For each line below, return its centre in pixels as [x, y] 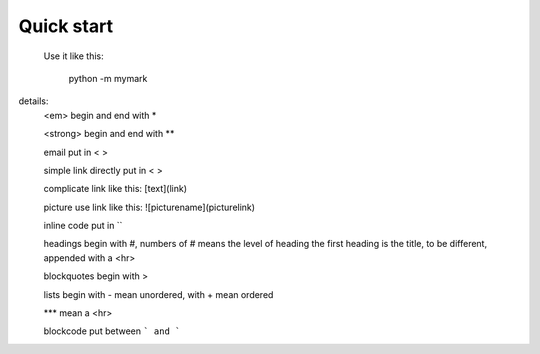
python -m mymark [108, 78]
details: [33, 101]
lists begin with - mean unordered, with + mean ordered [158, 294]
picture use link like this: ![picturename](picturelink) [149, 207]
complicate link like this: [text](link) [115, 189]
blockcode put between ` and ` [112, 331]
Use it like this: [73, 56]
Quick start [66, 26]
